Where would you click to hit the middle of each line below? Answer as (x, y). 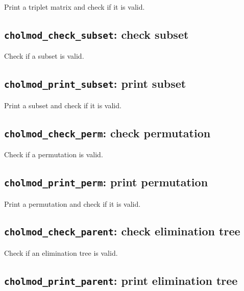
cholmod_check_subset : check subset (96, 34)
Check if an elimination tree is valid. (61, 252)
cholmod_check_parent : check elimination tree (122, 231)
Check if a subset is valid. (44, 56)
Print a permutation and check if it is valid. (72, 203)
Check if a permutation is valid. (54, 154)
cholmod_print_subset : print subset (95, 83)
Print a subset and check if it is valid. (63, 105)
